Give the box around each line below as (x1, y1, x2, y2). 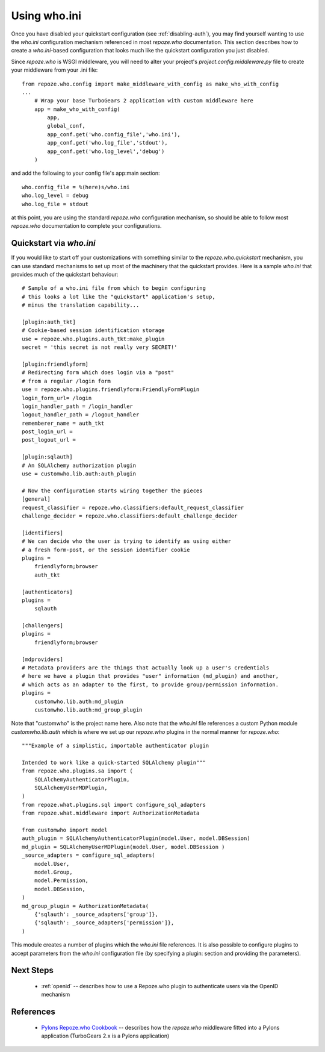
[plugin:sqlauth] (22, 454, 73, 460)
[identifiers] (22, 529, 63, 536)
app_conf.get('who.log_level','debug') (47, 148, 165, 155)
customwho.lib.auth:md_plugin (34, 698, 123, 705)
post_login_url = (22, 428, 73, 435)
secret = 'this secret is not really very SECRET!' (22, 344, 178, 351)
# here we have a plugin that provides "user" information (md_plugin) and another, (22, 672, 279, 680)
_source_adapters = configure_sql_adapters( (22, 852, 156, 859)
